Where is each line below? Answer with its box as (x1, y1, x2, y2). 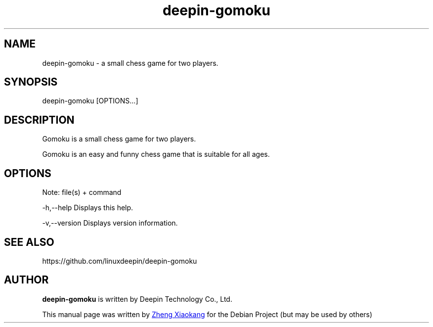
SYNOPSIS (4, 76, 58, 89)
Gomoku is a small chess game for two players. (42, 135, 196, 143)
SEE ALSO (4, 235, 54, 248)
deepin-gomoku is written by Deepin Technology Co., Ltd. (42, 294, 232, 303)
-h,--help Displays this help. (42, 203, 133, 212)
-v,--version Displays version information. (42, 219, 178, 228)
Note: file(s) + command (42, 188, 122, 197)
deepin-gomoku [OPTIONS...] (42, 96, 138, 105)
